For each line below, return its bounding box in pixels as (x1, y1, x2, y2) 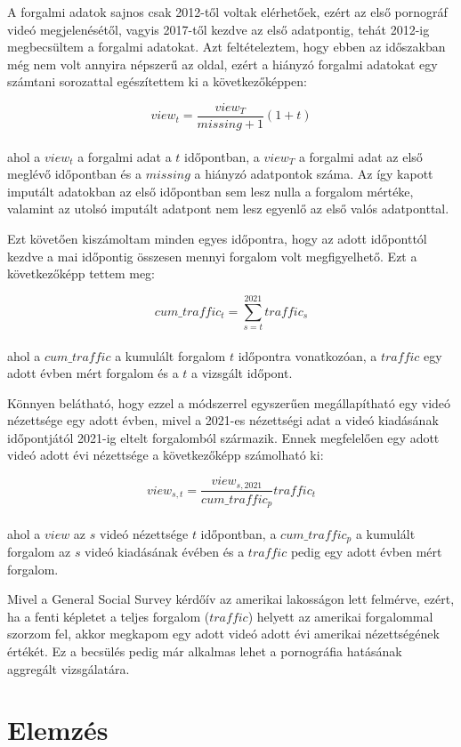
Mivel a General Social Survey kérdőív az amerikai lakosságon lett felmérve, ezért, (7, 590, 455, 608)
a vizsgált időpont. (191, 364, 293, 382)
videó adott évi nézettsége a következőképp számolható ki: (7, 446, 324, 464)
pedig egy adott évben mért (290, 542, 442, 561)
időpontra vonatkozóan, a (238, 346, 377, 365)
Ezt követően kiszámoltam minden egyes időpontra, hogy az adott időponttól (7, 229, 427, 247)
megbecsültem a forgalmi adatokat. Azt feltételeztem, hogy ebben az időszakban (7, 37, 446, 56)
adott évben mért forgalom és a (7, 364, 179, 382)
